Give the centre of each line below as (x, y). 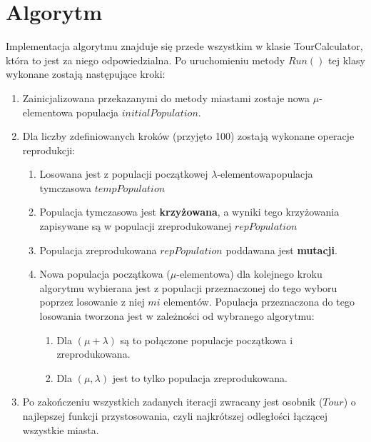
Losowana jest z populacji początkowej (124, 174)
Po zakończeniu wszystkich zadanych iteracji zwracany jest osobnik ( (173, 402)
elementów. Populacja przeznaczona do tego (259, 302)
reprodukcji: (49, 150)
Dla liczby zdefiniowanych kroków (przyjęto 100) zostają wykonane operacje (188, 136)
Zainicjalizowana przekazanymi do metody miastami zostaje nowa (166, 97)
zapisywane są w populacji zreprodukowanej (136, 226)
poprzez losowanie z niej (92, 302)
